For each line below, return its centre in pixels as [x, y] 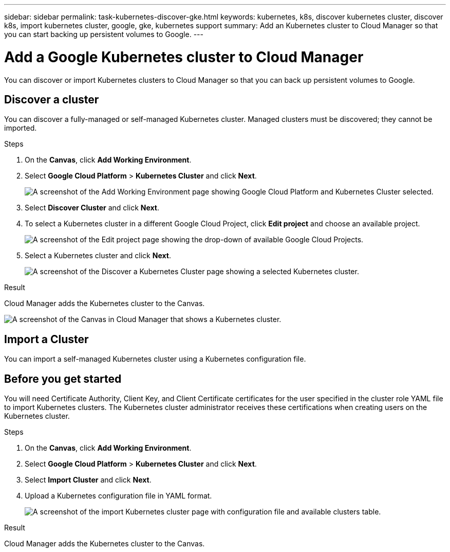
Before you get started [63, 379]
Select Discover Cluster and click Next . [92, 208]
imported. [21, 128]
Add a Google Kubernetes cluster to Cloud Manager [184, 57]
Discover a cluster [52, 99]
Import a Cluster [46, 339]
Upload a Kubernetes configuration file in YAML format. [118, 496]
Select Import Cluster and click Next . [88, 480]
